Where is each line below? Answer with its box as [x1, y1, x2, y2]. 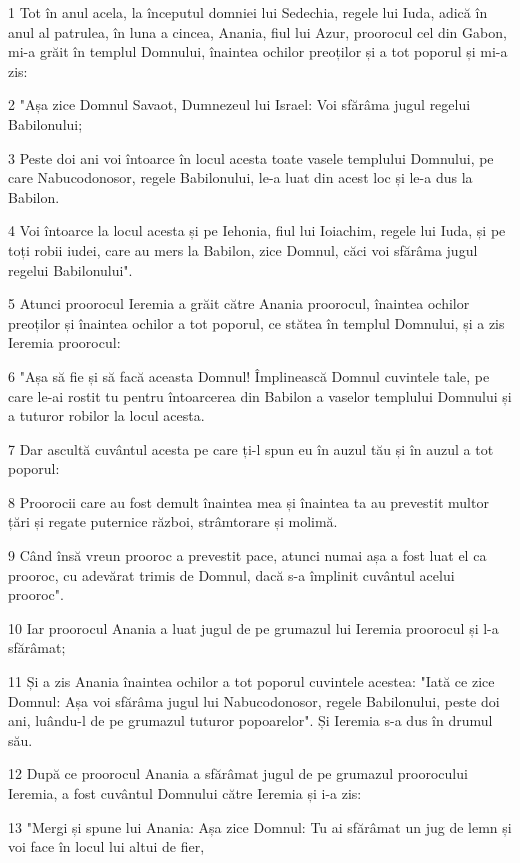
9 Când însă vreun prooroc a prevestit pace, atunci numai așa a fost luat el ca [8, 545, 487, 566]
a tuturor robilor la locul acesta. [8, 405, 205, 426]
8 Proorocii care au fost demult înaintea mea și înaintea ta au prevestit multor [8, 491, 489, 512]
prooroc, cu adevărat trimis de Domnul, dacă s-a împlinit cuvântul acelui [8, 564, 455, 585]
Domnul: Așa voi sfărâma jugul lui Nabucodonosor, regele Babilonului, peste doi [8, 690, 500, 711]
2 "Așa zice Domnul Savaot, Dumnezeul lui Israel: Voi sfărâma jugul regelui [8, 94, 471, 115]
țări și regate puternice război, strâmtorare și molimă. [8, 511, 338, 532]
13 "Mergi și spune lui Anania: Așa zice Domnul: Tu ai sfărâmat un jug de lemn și [8, 816, 512, 837]
